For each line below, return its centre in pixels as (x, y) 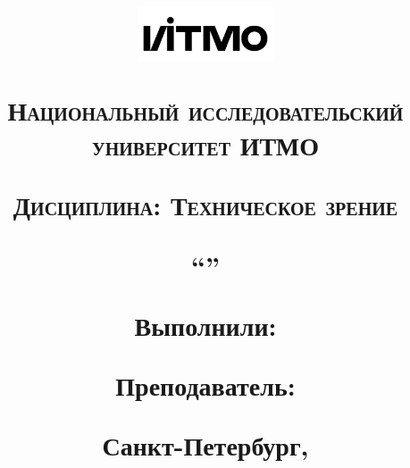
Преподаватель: (205, 384)
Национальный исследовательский (205, 109)
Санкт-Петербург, (205, 444)
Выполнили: (205, 325)
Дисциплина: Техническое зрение (205, 205)
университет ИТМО (205, 145)
